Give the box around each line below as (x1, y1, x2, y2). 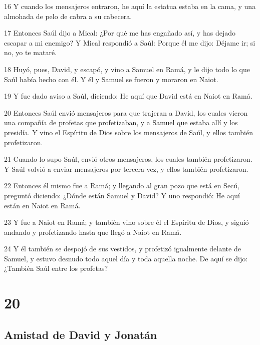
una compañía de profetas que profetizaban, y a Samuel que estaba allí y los (4, 117, 238, 128)
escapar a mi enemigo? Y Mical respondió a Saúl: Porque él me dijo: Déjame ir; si (4, 37, 255, 48)
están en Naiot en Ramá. (4, 200, 81, 210)
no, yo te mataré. (4, 47, 57, 58)
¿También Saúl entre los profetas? (4, 263, 108, 273)
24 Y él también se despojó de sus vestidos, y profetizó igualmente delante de (4, 243, 241, 254)
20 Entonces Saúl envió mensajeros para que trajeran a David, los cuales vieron (4, 107, 248, 118)
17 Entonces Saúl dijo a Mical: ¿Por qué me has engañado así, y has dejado (4, 28, 235, 38)
